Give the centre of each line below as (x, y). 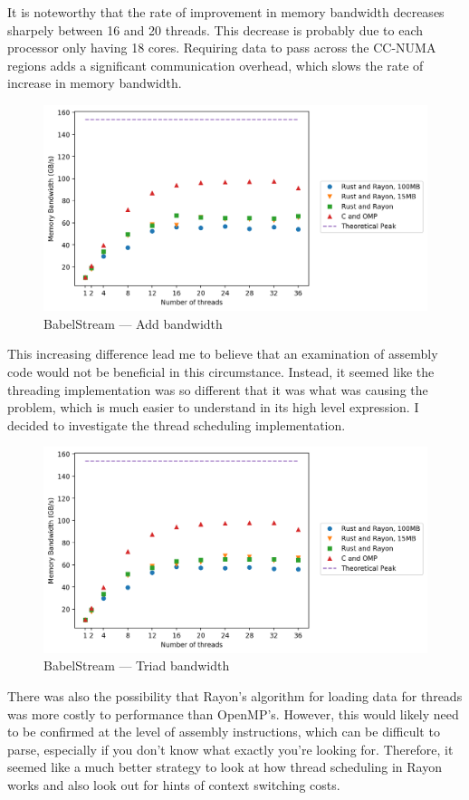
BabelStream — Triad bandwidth (137, 665)
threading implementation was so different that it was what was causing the (218, 389)
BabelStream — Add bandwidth (133, 323)
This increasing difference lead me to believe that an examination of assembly (223, 354)
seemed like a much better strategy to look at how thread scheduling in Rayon (225, 767)
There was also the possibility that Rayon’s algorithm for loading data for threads (235, 695)
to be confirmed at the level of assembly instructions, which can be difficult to (224, 732)
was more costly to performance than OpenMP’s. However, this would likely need (233, 713)
